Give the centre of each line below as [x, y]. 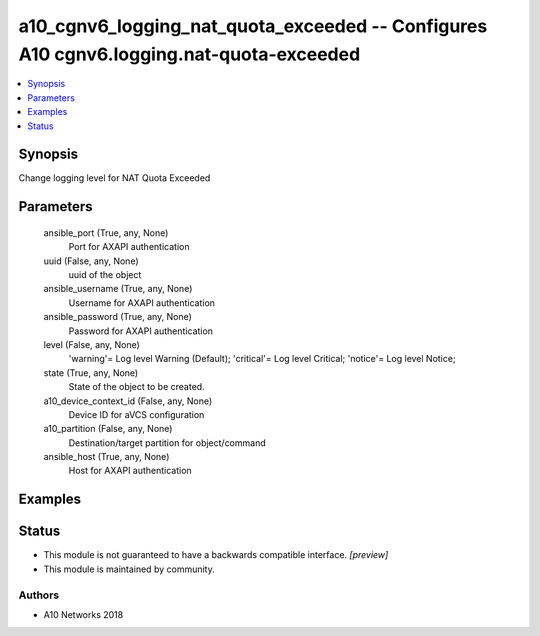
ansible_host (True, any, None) [106, 457]
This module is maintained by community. [129, 569]
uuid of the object [105, 274]
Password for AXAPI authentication [141, 331]
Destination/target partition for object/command [167, 442]
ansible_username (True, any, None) [118, 289]
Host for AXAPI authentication [130, 471]
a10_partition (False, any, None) [108, 429]
